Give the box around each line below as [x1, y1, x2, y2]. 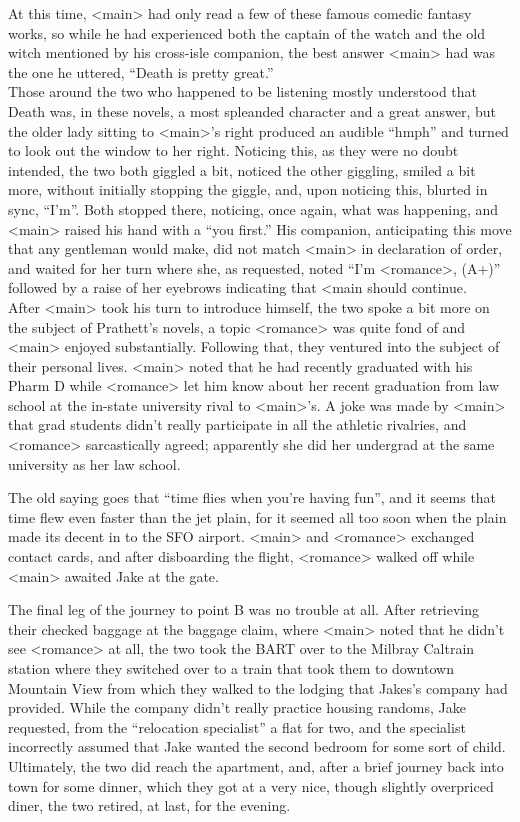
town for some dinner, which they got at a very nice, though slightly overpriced [8, 775, 494, 796]
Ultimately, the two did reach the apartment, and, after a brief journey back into [8, 755, 504, 776]
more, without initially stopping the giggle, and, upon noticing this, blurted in [8, 179, 488, 200]
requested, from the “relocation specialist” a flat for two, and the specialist [8, 716, 466, 737]
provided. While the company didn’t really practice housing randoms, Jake [8, 697, 466, 718]
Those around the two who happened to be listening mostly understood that [8, 81, 478, 102]
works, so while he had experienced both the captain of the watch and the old [8, 22, 486, 43]
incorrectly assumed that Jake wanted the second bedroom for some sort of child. [8, 736, 506, 757]
